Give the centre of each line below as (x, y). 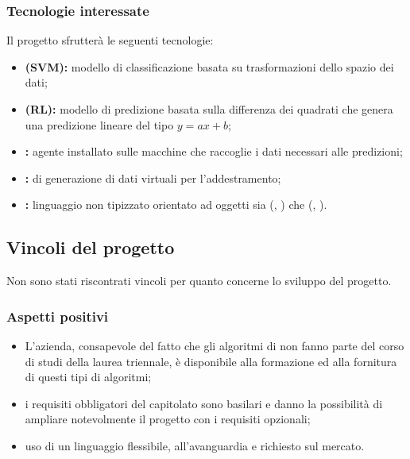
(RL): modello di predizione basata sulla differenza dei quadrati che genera (209, 109)
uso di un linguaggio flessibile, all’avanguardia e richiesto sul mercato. (195, 445)
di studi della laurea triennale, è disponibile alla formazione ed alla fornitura (211, 361)
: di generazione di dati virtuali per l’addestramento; (153, 177)
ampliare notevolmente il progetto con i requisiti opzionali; (168, 419)
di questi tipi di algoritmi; (88, 377)
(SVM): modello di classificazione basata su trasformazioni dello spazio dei (209, 66)
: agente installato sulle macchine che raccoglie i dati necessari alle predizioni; (214, 151)
